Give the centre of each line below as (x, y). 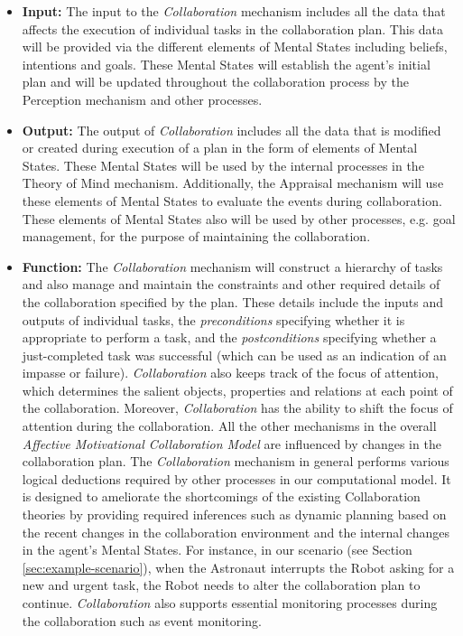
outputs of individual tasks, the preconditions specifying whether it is (213, 319)
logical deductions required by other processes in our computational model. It (236, 478)
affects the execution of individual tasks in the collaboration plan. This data (233, 28)
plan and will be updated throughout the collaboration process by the (215, 82)
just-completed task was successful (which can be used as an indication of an (234, 355)
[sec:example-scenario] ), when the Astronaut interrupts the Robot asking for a (238, 567)
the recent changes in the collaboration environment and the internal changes (236, 532)
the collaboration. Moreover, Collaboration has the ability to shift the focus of (237, 408)
